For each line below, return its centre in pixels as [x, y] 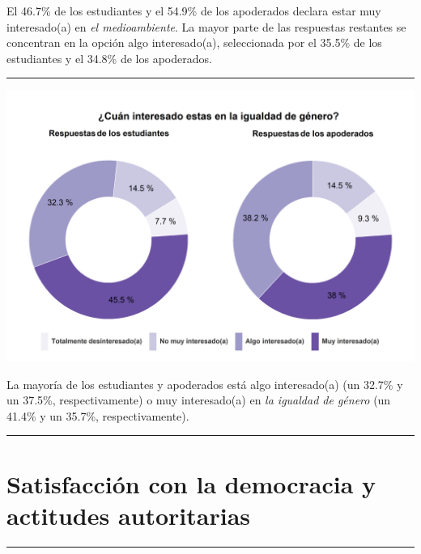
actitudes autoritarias [129, 515]
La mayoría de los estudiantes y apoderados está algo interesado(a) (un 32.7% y [205, 384]
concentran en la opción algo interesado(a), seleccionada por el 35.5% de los [194, 42]
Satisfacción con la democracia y [191, 483]
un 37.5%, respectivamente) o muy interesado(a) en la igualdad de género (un [199, 400]
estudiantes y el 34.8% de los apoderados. [109, 58]
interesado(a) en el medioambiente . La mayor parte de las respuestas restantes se [206, 26]
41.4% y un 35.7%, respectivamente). [98, 415]
